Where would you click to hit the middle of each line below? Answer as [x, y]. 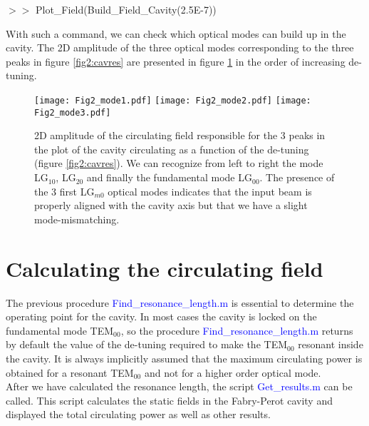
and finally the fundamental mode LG [169, 177]
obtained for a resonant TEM [70, 372]
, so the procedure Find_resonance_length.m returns [237, 330]
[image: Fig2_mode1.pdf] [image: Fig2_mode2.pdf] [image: [173, 100]
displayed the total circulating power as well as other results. [138, 414]
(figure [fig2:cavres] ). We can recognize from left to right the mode [179, 163]
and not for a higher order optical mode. [233, 372]
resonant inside [331, 344]
